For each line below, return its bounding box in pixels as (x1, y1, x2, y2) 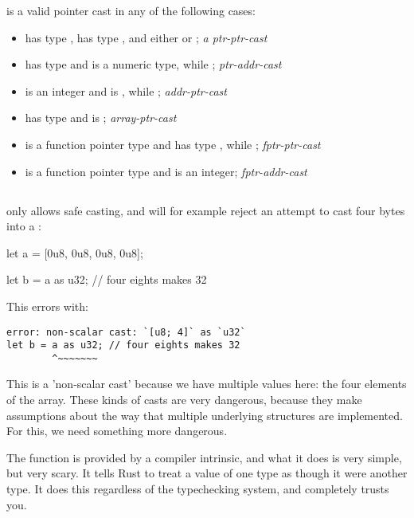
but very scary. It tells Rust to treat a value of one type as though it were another (6, 465, 408, 481)
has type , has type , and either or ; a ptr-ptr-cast (25, 29, 268, 45)
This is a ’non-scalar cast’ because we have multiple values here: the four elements (6, 375, 407, 392)
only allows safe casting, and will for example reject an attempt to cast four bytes (6, 202, 405, 218)
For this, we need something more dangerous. (6, 422, 228, 439)
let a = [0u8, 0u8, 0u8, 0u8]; (6, 244, 143, 261)
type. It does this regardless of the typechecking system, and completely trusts (6, 481, 389, 497)
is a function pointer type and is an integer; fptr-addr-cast (25, 163, 307, 179)
